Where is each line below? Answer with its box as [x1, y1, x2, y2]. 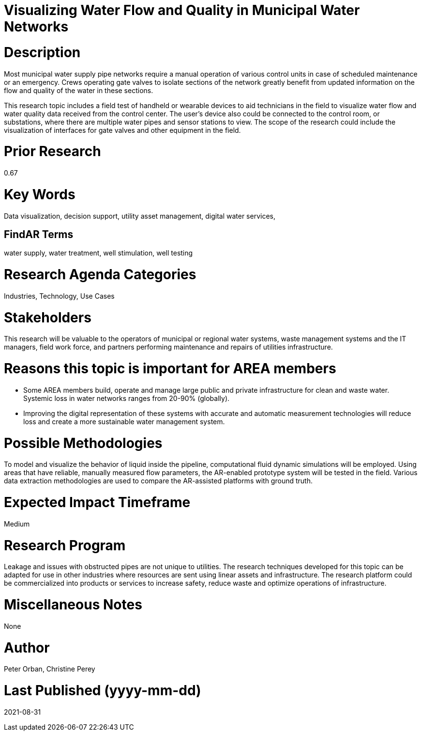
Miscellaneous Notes [4, 596, 142, 613]
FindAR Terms [4, 228, 74, 240]
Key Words [4, 186, 75, 203]
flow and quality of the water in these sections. [4, 86, 153, 95]
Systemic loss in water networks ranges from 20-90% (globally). [23, 394, 230, 402]
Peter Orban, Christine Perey [4, 665, 95, 673]
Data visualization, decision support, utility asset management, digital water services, [4, 211, 275, 220]
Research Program [4, 537, 126, 554]
